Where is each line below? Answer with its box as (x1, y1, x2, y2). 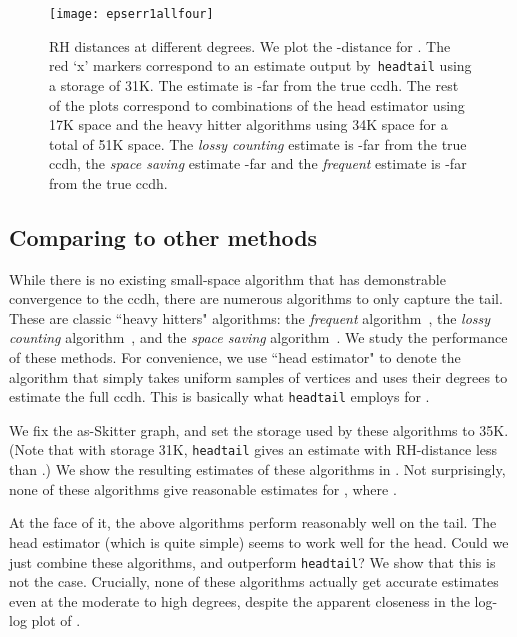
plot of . (31, 610, 81, 631)
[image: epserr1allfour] (49, 7, 214, 21)
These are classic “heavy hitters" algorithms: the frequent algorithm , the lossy (9, 307, 491, 328)
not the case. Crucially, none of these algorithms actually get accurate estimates (9, 571, 499, 592)
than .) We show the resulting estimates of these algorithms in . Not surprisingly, (9, 459, 506, 480)
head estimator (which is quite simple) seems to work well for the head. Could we (9, 531, 509, 552)
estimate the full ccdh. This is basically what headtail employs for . (9, 386, 430, 407)
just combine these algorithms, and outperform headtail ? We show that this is (9, 551, 496, 572)
